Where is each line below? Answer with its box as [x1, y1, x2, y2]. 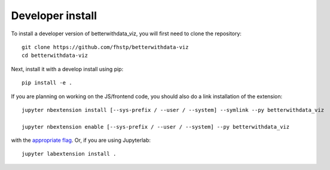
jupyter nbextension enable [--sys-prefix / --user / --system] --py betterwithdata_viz [22, 123, 290, 130]
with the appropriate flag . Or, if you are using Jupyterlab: [11, 136, 151, 144]
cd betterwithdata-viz [22, 52, 88, 59]
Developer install [11, 9, 97, 22]
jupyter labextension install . [22, 150, 117, 157]
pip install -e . [22, 80, 72, 86]
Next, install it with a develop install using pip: [11, 65, 124, 72]
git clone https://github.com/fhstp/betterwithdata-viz [22, 44, 189, 50]
